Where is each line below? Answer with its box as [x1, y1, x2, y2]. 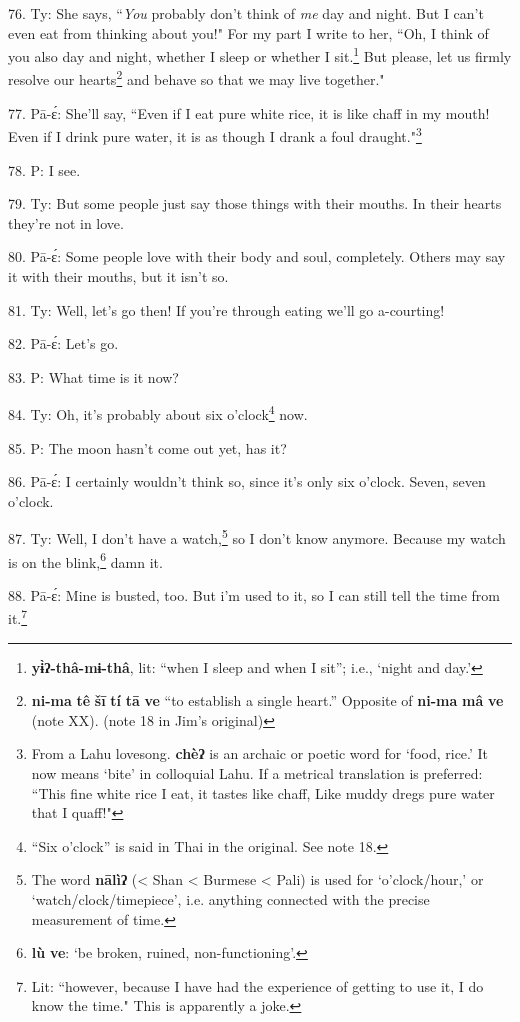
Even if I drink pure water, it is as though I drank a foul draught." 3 [8, 123, 422, 146]
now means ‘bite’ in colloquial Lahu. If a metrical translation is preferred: [31, 763, 483, 784]
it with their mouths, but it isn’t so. [8, 265, 229, 286]
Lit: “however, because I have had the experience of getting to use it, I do [31, 975, 484, 996]
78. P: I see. [8, 159, 81, 180]
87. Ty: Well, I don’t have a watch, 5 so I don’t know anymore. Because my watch [8, 525, 506, 548]
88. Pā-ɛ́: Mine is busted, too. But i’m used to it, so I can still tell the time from [8, 584, 500, 605]
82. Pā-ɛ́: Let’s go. [8, 333, 119, 354]
